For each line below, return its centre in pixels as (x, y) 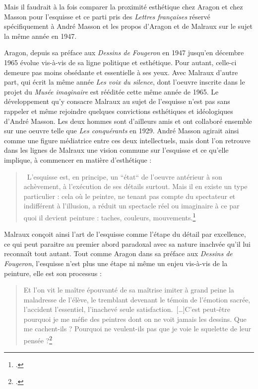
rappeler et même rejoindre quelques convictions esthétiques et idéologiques (119, 111)
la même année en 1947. (40, 36)
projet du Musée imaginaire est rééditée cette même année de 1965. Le (111, 91)
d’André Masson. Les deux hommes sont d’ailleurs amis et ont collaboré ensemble (128, 121)
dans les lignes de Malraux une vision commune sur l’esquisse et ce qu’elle (116, 150)
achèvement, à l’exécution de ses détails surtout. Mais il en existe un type (135, 186)
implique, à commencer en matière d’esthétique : (78, 159)
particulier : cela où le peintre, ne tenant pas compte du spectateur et (129, 196)
